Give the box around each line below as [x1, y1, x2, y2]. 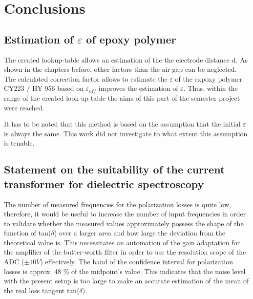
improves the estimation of [98, 83, 178, 93]
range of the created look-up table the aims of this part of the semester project [4, 92, 240, 103]
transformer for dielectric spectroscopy [4, 176, 204, 191]
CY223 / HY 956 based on [4, 83, 84, 93]
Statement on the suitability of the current [4, 162, 225, 177]
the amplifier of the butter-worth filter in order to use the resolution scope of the [4, 247, 246, 257]
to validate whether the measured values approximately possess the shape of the [4, 218, 244, 228]
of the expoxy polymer [175, 73, 243, 84]
